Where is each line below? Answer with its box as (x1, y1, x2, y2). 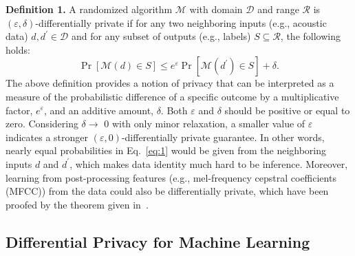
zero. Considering (6, 116, 78, 131)
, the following (280, 29, 341, 43)
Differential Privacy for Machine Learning (6, 231, 310, 252)
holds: (6, 42, 30, 56)
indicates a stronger (6, 129, 89, 144)
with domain (189, 2, 243, 16)
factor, (6, 103, 33, 117)
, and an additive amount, (43, 103, 153, 117)
